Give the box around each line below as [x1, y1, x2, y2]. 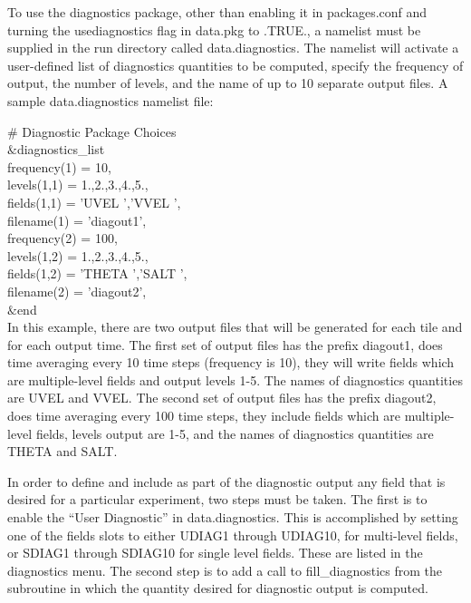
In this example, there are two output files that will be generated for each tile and [7, 317, 463, 336]
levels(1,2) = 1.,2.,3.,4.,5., [7, 246, 149, 265]
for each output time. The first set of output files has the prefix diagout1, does [7, 335, 443, 354]
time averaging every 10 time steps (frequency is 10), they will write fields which [7, 353, 455, 372]
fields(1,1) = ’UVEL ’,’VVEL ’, [7, 192, 181, 211]
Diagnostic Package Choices [22, 122, 177, 141]
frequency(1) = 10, [7, 157, 111, 176]
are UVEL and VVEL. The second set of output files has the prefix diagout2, [7, 388, 437, 407]
